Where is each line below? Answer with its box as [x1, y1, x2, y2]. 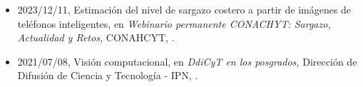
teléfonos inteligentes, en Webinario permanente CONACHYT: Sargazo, [17, 16, 331, 31]
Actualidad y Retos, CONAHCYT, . [17, 30, 175, 45]
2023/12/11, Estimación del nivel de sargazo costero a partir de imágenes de [17, 2, 352, 16]
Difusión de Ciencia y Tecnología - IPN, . [17, 68, 198, 83]
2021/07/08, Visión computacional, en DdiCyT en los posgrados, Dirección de [17, 53, 357, 68]
